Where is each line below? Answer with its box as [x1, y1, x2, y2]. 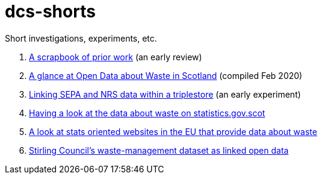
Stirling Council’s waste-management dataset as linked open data [29, 145, 289, 155]
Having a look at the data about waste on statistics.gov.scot [29, 107, 265, 118]
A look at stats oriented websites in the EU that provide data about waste [29, 126, 317, 137]
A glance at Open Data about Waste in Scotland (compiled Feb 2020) [29, 70, 303, 81]
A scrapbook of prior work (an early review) [29, 51, 202, 62]
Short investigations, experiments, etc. [5, 33, 157, 43]
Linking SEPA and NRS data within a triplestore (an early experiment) [29, 89, 301, 99]
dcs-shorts [5, 1, 96, 22]
